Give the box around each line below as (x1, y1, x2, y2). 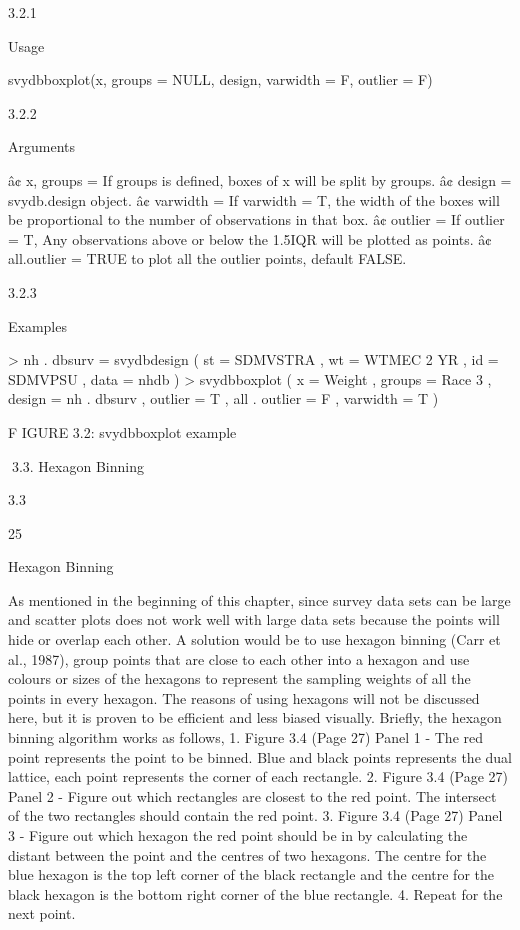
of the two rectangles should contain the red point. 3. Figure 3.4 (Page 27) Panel (8, 805, 503, 826)
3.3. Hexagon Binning (11, 455, 144, 476)
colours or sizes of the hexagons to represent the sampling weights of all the (8, 668, 471, 689)
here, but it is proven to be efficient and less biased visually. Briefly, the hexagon (8, 707, 502, 728)
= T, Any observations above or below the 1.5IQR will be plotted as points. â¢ (8, 228, 492, 249)
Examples (8, 315, 67, 336)
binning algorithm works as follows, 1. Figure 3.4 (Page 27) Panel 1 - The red (8, 727, 484, 748)
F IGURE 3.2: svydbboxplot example (8, 421, 237, 442)
